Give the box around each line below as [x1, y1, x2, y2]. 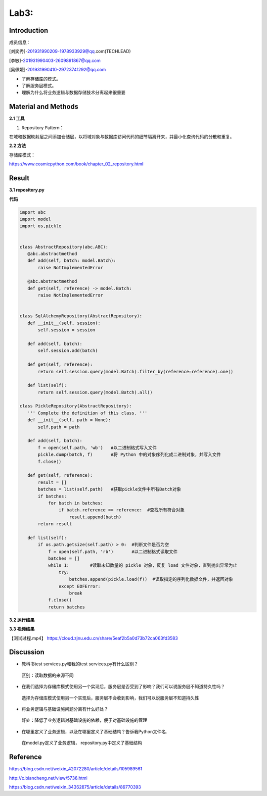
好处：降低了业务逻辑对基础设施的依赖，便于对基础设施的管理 [21, 717, 147, 723]
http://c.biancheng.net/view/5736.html [9, 775, 88, 781]
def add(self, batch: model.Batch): [27, 258, 116, 263]
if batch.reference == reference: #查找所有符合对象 [58, 507, 185, 513]
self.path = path [38, 424, 80, 430]
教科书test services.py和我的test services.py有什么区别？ [21, 661, 138, 667]
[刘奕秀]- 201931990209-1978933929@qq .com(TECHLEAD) [9, 49, 131, 54]
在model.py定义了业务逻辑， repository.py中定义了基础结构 [21, 740, 142, 746]
